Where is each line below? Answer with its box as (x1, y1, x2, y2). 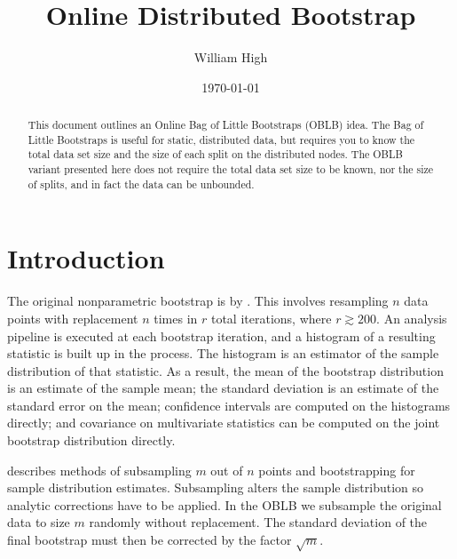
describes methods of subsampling (7, 460, 192, 479)
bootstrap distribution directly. (7, 431, 176, 450)
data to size (7, 513, 70, 531)
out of (210, 460, 243, 479)
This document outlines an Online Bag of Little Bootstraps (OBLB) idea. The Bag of (28, 117, 424, 132)
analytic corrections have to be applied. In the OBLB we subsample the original (7, 495, 442, 514)
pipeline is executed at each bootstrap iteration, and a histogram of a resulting (7, 326, 436, 345)
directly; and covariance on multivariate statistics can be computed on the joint (7, 413, 440, 432)
